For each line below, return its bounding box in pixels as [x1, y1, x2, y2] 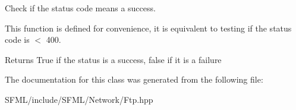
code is [5, 33, 30, 46]
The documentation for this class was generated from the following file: [5, 73, 263, 86]
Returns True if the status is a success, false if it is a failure [5, 53, 222, 65]
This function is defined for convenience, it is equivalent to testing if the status [5, 21, 292, 34]
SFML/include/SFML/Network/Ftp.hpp [5, 93, 153, 105]
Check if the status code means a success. [5, 2, 156, 14]
